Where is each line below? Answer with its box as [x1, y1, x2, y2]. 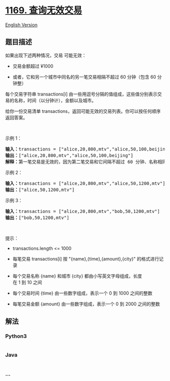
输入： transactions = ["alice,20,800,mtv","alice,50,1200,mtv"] [5, 180, 165, 186]
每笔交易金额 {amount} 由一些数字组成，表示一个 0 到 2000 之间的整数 [12, 301, 160, 307]
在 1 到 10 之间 [12, 279, 42, 285]
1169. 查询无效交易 [5, 5, 82, 16]
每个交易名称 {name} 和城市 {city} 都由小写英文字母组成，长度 [12, 273, 143, 279]
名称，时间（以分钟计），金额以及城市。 [14, 97, 96, 103]
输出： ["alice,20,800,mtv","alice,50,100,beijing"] [5, 152, 134, 158]
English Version [5, 21, 38, 28]
